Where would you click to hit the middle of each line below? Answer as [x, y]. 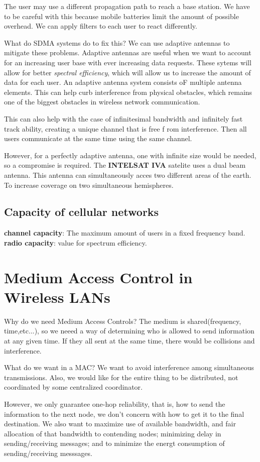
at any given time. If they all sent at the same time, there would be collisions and [129, 340]
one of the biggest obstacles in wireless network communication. [102, 102]
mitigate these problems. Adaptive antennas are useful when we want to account [128, 52]
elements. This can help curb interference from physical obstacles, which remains [128, 92]
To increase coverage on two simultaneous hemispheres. [89, 185]
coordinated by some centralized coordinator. [73, 387]
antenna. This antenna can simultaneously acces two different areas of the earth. [128, 175]
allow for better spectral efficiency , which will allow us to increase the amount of [127, 72]
